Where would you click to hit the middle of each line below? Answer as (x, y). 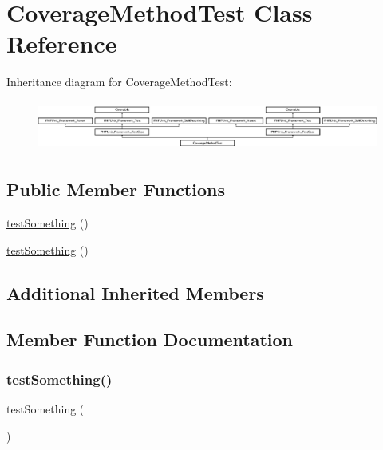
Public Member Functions (116, 189)
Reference (62, 43)
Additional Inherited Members (135, 292)
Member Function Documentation (150, 339)
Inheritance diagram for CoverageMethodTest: (119, 82)
